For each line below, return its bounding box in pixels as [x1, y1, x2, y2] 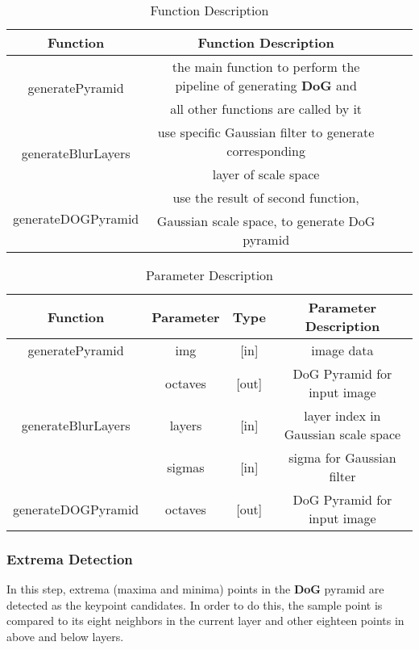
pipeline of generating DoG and [175, 76, 357, 94]
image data [311, 341, 374, 359]
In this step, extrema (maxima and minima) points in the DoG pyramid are [6, 581, 384, 598]
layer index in [304, 406, 381, 425]
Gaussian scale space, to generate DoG [156, 212, 375, 230]
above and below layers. [6, 628, 124, 644]
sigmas [167, 457, 205, 476]
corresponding [226, 141, 305, 160]
